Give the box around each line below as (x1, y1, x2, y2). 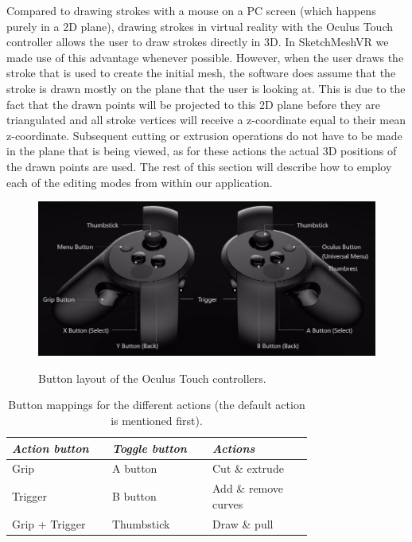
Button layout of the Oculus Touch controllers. (38, 369, 266, 386)
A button (112, 460, 157, 477)
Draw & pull (212, 515, 274, 532)
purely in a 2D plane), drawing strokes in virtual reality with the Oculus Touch (6, 18, 393, 34)
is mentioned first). (111, 411, 203, 428)
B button (112, 487, 157, 504)
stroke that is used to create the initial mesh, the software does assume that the (6, 64, 396, 81)
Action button (12, 439, 89, 456)
